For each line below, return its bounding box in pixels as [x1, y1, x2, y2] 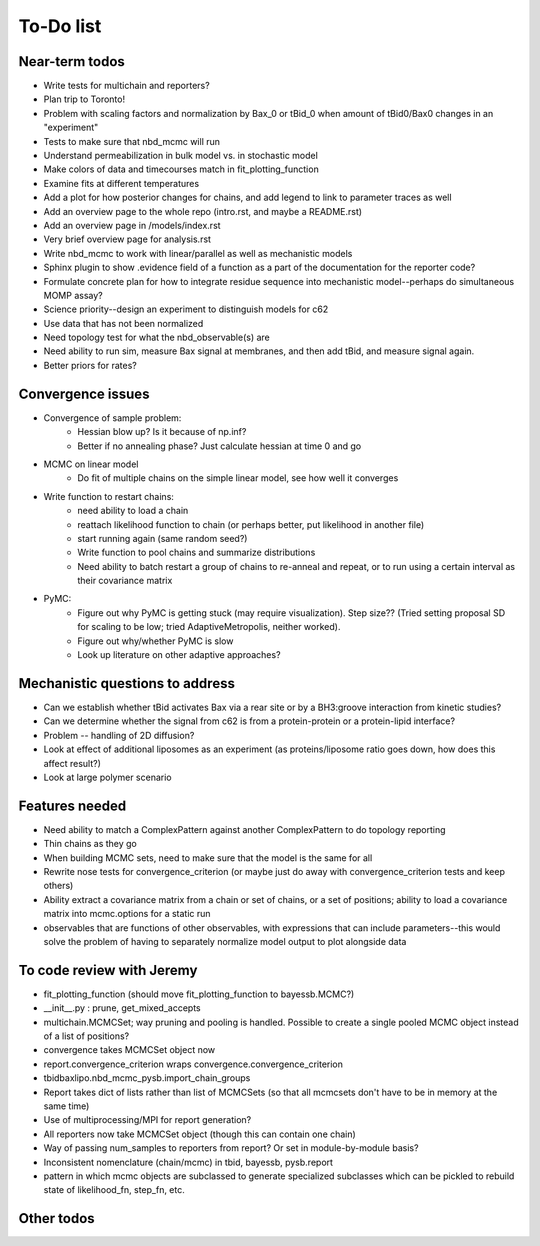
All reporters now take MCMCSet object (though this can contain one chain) [43, 1128, 357, 1140]
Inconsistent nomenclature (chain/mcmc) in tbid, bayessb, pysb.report [43, 1156, 334, 1168]
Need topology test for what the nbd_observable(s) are [43, 331, 270, 344]
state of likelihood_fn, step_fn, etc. [43, 1184, 185, 1196]
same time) [43, 1100, 90, 1112]
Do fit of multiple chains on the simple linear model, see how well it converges [77, 472, 399, 484]
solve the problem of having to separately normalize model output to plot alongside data [43, 935, 407, 947]
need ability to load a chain [77, 505, 189, 517]
